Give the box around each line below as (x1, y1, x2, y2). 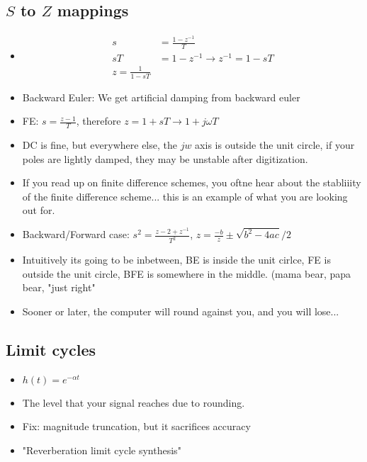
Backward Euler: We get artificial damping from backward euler (22, 89, 300, 104)
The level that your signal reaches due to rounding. (22, 395, 245, 410)
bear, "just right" (22, 280, 96, 295)
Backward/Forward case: (22, 227, 130, 242)
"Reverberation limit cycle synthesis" (22, 442, 181, 457)
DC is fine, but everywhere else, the (22, 137, 177, 152)
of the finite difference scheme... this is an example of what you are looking (22, 188, 348, 203)
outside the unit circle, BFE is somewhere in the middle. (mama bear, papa (22, 266, 351, 281)
